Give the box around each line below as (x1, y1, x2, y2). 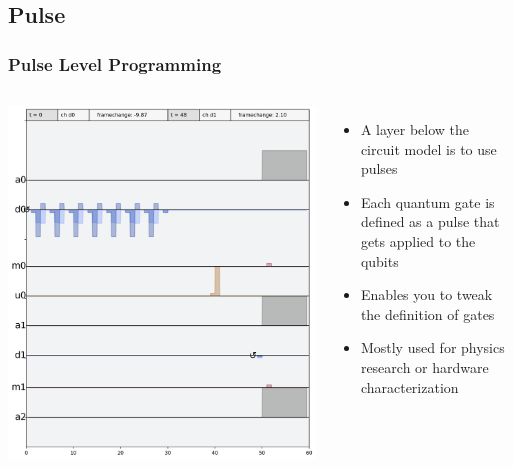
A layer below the (360, 119, 470, 139)
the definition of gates (360, 303, 495, 324)
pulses (360, 158, 398, 179)
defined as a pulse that (360, 211, 500, 232)
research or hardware (360, 356, 489, 377)
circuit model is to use (360, 138, 497, 159)
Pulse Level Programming (8, 51, 222, 76)
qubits (360, 250, 399, 271)
